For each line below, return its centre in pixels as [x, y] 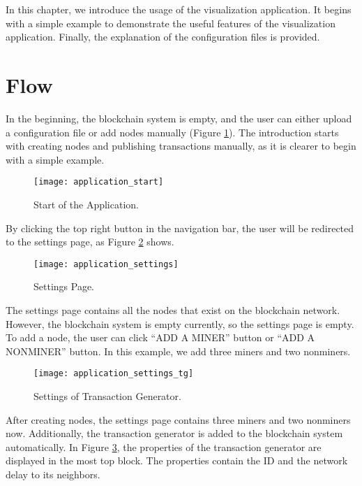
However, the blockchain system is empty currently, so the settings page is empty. [180, 323]
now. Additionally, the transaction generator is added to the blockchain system [174, 433]
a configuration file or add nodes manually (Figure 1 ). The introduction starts [172, 132]
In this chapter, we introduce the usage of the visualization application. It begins [179, 9]
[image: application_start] [99, 182]
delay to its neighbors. [53, 474]
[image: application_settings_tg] [114, 374]
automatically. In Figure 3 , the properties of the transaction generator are [164, 446]
